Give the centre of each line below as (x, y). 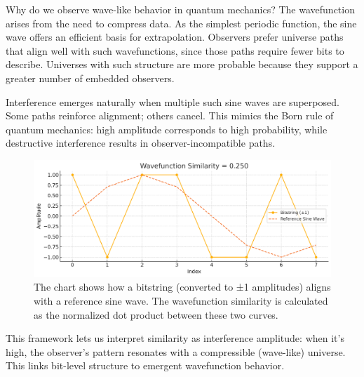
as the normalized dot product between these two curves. (156, 314)
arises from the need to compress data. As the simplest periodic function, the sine (181, 23)
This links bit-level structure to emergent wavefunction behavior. (145, 365)
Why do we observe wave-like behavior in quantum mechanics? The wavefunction (180, 9)
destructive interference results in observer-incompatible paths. (141, 143)
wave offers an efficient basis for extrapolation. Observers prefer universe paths (175, 37)
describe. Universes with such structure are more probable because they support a (182, 64)
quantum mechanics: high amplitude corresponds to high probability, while (167, 129)
